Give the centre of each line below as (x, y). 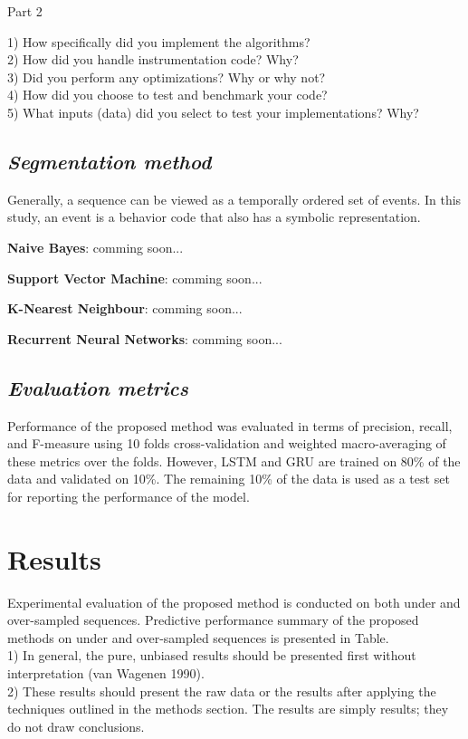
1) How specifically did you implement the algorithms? (159, 41)
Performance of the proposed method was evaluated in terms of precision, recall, (230, 425)
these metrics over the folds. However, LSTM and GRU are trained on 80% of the (234, 461)
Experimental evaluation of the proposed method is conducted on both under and (234, 602)
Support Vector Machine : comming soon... (135, 278)
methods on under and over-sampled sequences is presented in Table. (198, 637)
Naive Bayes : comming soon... (96, 247)
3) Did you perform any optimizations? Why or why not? (167, 77)
